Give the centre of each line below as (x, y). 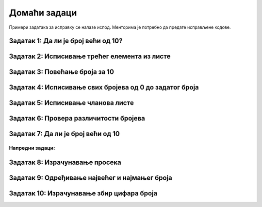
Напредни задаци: (32, 148)
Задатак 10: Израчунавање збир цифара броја (83, 194)
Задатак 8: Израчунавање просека (65, 163)
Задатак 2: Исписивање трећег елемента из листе (90, 57)
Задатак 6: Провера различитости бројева (77, 118)
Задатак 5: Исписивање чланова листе (72, 103)
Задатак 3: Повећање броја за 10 (61, 72)
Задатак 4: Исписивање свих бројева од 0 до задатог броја (104, 87)
